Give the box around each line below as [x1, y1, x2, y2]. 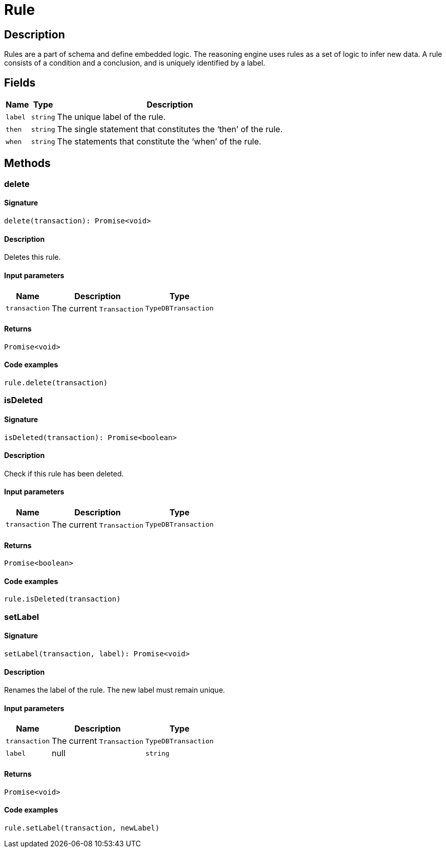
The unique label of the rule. [57, 112, 166, 122]
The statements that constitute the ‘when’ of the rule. [57, 136, 262, 147]
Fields [4, 76, 36, 89]
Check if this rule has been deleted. [4, 469, 124, 478]
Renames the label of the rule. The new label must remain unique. [4, 685, 225, 695]
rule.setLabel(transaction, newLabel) [4, 823, 160, 832]
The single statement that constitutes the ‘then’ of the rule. [57, 124, 283, 135]
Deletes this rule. [4, 253, 61, 262]
